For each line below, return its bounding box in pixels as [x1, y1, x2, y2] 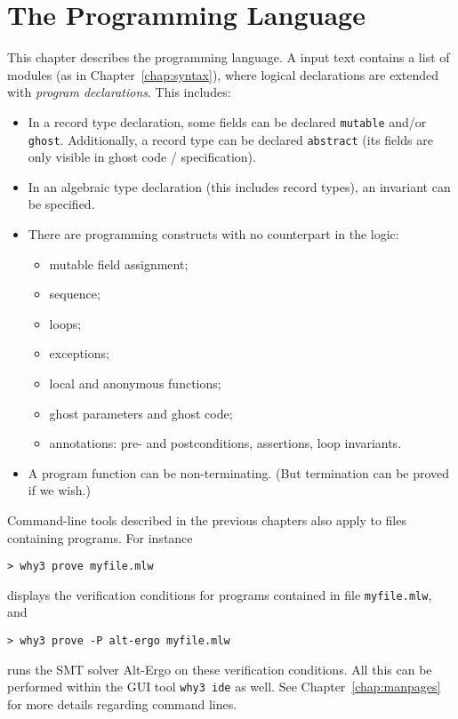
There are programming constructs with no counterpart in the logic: [28, 225, 399, 243]
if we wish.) [28, 481, 91, 499]
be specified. [28, 195, 95, 213]
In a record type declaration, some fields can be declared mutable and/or [28, 112, 427, 131]
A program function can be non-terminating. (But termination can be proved [28, 463, 450, 482]
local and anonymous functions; [49, 373, 221, 392]
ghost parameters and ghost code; [49, 403, 233, 422]
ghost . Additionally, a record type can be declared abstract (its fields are [28, 130, 433, 148]
